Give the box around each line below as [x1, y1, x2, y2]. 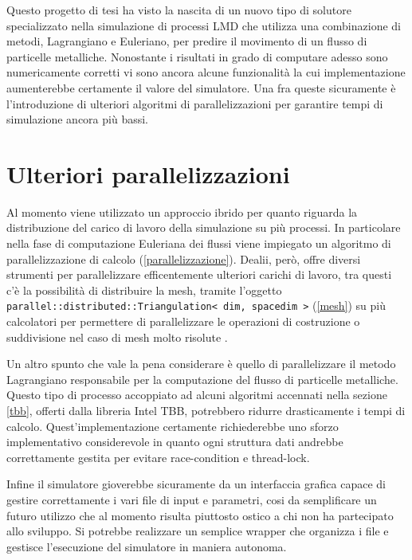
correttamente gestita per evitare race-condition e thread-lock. [6, 448, 310, 465]
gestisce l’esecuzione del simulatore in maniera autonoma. [6, 538, 287, 554]
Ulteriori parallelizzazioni [6, 157, 290, 190]
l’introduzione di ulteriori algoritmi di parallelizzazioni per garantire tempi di [6, 95, 383, 112]
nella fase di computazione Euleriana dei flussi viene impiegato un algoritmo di [6, 235, 391, 252]
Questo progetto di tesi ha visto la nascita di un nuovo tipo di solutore [6, 2, 351, 18]
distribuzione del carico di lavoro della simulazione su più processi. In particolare [6, 219, 401, 236]
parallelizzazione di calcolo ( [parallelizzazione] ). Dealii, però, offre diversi [6, 250, 361, 267]
